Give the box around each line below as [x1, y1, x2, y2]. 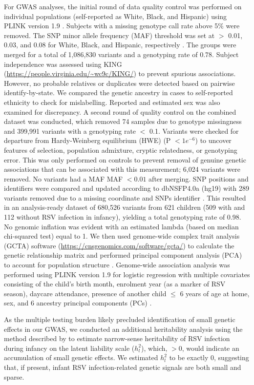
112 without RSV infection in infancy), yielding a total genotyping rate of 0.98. [4, 212, 241, 222]
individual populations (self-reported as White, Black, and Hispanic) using [4, 11, 227, 21]
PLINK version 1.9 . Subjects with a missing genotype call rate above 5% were [4, 20, 240, 31]
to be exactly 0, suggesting [169, 352, 249, 363]
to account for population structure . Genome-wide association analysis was [4, 260, 230, 270]
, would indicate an [182, 343, 239, 353]
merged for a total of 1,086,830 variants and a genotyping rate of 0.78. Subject [4, 49, 239, 59]
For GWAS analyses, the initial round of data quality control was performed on [4, 1, 242, 11]
